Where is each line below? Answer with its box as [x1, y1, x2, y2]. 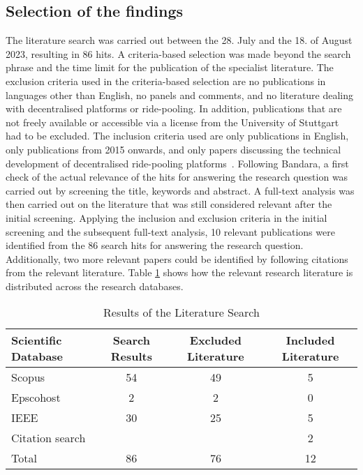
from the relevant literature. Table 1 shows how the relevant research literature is [6, 265, 353, 280]
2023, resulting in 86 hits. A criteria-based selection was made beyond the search [6, 46, 351, 61]
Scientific [11, 332, 62, 349]
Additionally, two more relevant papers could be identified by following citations [6, 251, 348, 266]
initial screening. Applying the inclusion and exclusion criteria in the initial [6, 210, 327, 225]
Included [286, 332, 335, 349]
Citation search [11, 430, 86, 446]
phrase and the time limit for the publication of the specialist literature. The [6, 60, 334, 75]
